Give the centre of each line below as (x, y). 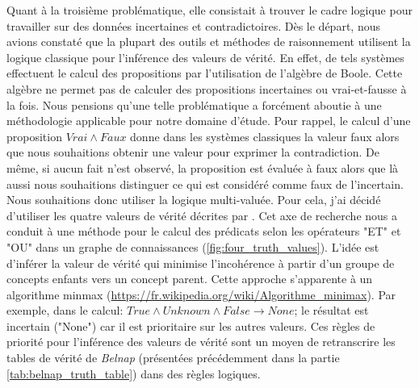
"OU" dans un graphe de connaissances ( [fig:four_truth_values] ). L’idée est (193, 246)
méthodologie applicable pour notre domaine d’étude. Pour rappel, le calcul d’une (209, 121)
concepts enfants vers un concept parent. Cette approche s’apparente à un (190, 279)
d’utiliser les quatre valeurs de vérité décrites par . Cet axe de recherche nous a (202, 215)
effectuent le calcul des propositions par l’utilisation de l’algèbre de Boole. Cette (205, 73)
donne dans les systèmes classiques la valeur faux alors (265, 136)
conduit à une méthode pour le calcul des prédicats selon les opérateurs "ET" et (204, 231)
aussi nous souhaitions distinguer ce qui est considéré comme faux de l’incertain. (205, 184)
